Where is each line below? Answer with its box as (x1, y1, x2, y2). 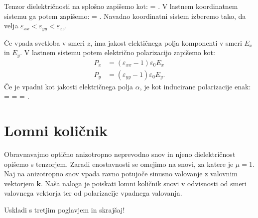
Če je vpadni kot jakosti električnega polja (4, 81, 133, 91)
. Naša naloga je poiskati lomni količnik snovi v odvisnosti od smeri (40, 178, 247, 188)
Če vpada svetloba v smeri (4, 37, 85, 48)
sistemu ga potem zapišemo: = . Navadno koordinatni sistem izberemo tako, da (4, 10, 246, 21)
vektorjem (4, 178, 34, 188)
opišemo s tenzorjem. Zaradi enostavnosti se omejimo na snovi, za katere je (4, 158, 234, 169)
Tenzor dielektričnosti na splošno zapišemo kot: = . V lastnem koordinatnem (4, 1, 238, 11)
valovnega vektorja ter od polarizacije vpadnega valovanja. (4, 188, 182, 198)
